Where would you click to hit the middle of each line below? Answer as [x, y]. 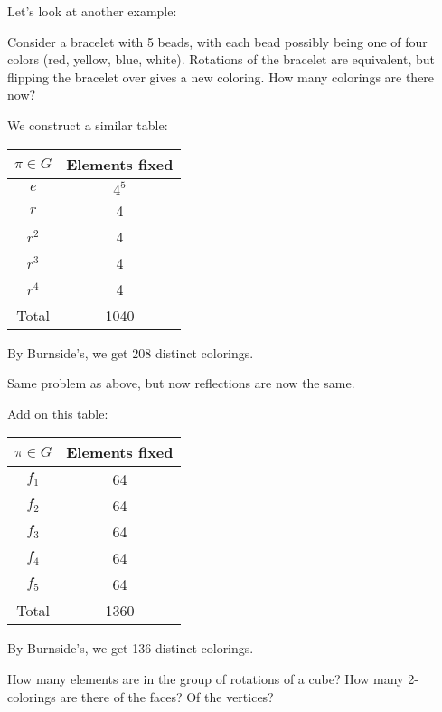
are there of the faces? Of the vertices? [167, 696]
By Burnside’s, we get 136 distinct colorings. [131, 648]
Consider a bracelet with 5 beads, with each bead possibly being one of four [217, 41]
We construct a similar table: [88, 124]
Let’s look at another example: [92, 11]
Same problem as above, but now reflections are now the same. [181, 383]
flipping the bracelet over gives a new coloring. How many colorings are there [221, 76]
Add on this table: [58, 413]
